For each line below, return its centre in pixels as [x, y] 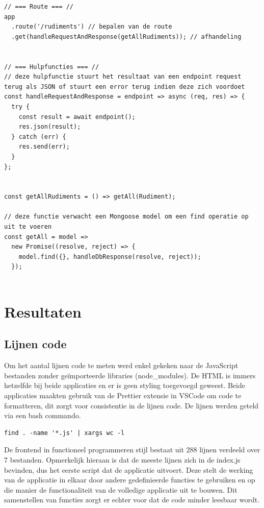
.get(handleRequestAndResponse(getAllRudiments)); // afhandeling [126, 37]
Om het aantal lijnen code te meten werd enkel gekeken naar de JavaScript [121, 365]
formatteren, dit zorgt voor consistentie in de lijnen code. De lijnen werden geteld [131, 405]
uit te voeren [28, 227]
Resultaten [43, 311]
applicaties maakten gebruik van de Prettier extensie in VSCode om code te [123, 395]
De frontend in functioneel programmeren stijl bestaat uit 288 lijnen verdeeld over [132, 450]
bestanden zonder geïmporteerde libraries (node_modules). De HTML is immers [130, 375]
